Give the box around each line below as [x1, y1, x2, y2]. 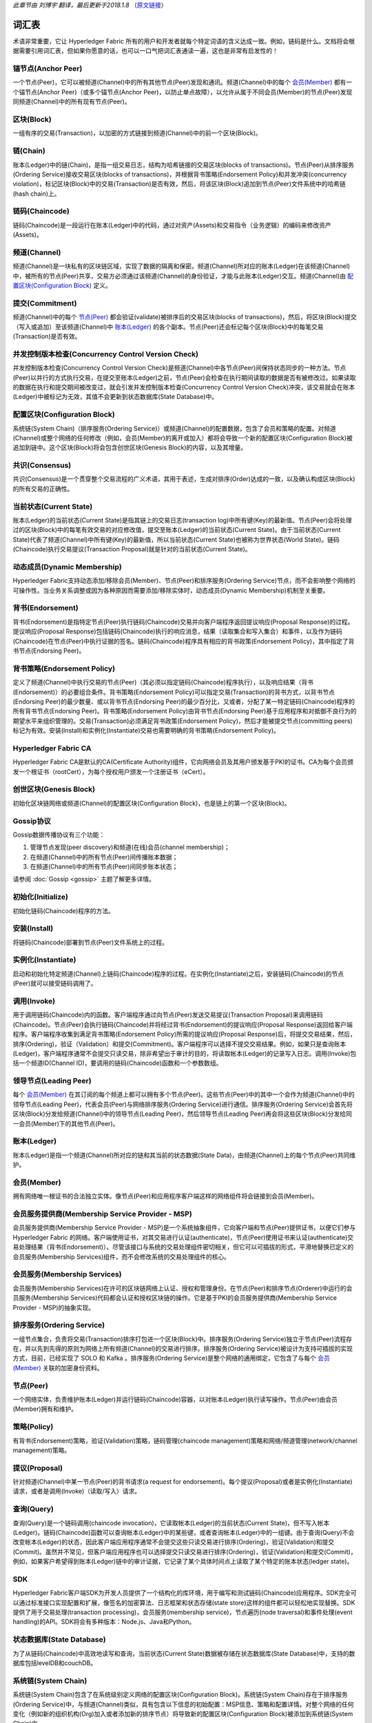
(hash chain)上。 [12, 190, 61, 198]
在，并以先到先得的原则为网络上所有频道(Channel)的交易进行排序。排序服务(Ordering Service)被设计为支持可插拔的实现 [12, 1345, 353, 1353]
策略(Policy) [12, 1422, 54, 1431]
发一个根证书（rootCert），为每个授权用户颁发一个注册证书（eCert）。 [12, 767, 209, 775]
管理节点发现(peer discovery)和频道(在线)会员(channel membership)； [30, 843, 230, 851]
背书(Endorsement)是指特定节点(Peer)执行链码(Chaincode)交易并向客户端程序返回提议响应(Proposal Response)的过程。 [12, 618, 354, 626]
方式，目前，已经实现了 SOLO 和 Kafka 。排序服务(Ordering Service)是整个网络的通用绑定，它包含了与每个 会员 [12, 1354, 330, 1363]
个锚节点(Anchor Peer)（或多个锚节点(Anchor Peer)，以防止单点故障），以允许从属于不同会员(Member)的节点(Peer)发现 [12, 88, 353, 96]
